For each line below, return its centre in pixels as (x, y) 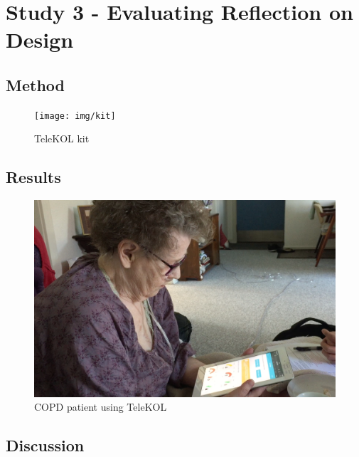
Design (40, 40)
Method (35, 84)
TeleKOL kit (62, 138)
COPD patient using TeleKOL (101, 407)
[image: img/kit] (75, 116)
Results (33, 177)
